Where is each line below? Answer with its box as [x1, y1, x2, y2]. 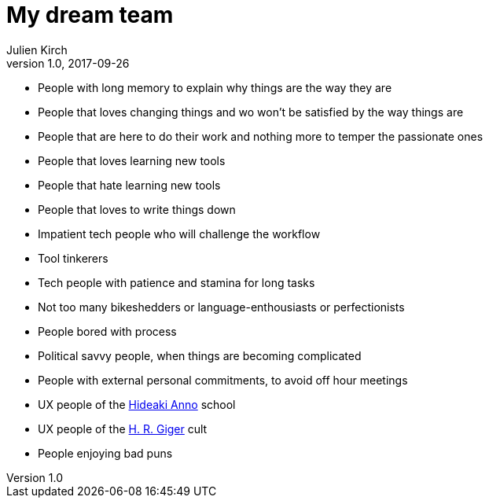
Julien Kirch [6, 42, 68, 57]
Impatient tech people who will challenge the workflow [38, 226, 321, 241]
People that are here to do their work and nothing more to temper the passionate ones [38, 129, 483, 143]
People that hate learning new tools [38, 178, 221, 192]
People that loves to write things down [38, 202, 236, 216]
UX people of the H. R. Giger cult [38, 421, 208, 436]
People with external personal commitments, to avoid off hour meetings [38, 373, 408, 387]
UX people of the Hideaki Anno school [38, 397, 236, 411]
